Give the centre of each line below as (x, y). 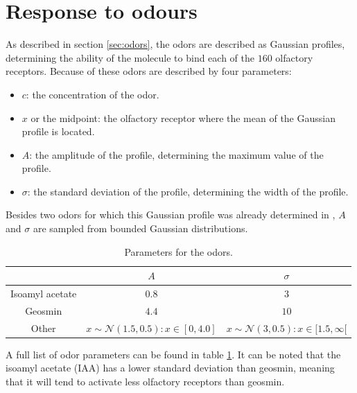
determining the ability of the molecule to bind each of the (130, 57)
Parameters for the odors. (178, 251)
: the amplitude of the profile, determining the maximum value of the (176, 154)
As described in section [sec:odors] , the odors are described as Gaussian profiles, (175, 44)
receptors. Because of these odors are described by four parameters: (149, 71)
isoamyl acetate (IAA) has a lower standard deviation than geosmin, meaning (170, 368)
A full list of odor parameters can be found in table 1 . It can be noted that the (173, 354)
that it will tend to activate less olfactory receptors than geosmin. (145, 382)
